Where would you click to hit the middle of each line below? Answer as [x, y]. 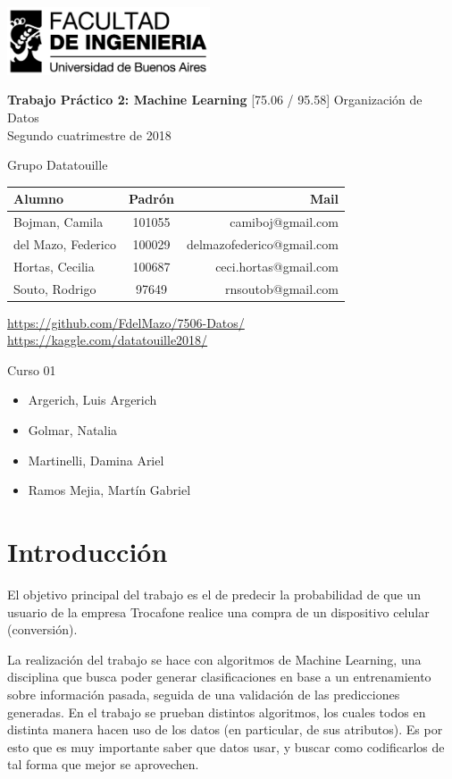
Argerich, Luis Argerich [92, 400]
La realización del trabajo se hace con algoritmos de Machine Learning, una [214, 659]
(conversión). [42, 629]
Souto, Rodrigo [55, 288]
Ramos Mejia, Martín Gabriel [109, 490]
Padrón [151, 199]
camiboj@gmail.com [284, 222]
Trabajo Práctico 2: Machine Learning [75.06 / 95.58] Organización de [215, 100]
